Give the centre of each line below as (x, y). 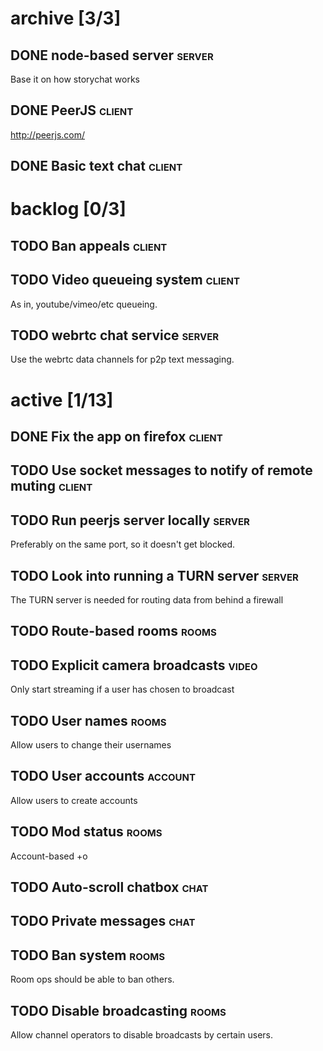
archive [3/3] (66, 18)
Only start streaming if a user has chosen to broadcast (122, 689)
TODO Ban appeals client (89, 245)
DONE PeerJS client (72, 110)
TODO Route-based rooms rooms (113, 631)
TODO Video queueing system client (125, 280)
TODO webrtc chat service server (115, 335)
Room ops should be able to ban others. (92, 979)
